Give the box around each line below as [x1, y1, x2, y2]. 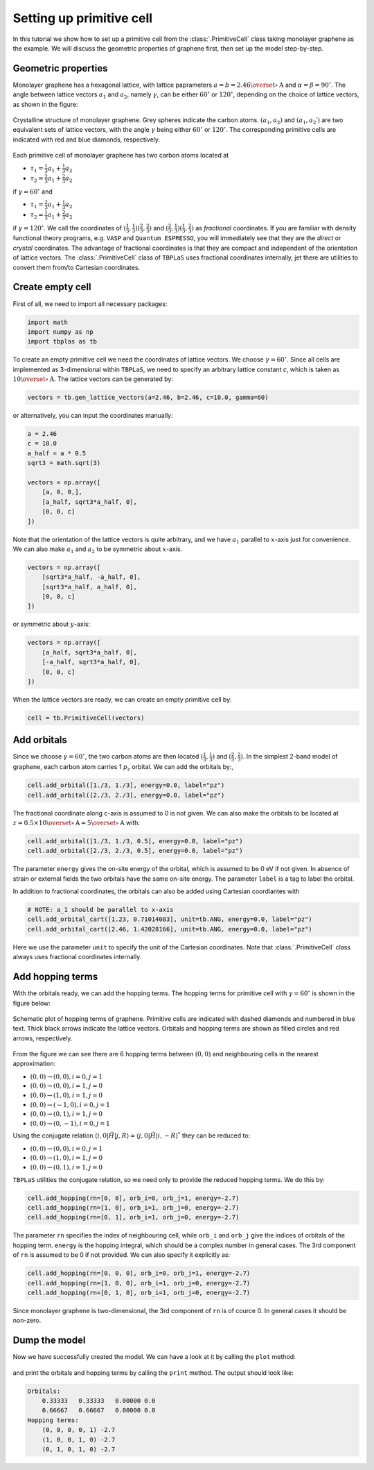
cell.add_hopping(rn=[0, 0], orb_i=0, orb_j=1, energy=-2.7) [27, 1194, 240, 1202]
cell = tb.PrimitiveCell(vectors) [27, 713, 145, 722]
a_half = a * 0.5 [27, 449, 87, 457]
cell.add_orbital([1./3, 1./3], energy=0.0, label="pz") [27, 782, 225, 789]
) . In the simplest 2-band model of [240, 752, 338, 761]
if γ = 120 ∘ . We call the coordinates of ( [12, 223, 126, 232]
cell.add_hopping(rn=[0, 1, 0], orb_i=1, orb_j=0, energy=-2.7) [27, 1288, 251, 1296]
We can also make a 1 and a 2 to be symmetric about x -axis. [12, 545, 183, 555]
